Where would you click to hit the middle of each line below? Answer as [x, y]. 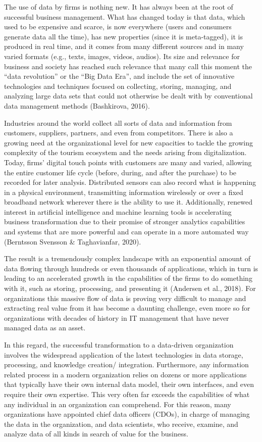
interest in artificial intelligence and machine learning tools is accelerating [118, 211]
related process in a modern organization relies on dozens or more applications [125, 374]
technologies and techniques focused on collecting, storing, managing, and [118, 86]
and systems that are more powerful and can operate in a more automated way [126, 232]
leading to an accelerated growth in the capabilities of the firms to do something [128, 278]
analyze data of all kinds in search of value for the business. [96, 434]
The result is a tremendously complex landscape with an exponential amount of [127, 258]
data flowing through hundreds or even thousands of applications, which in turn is [131, 268]
